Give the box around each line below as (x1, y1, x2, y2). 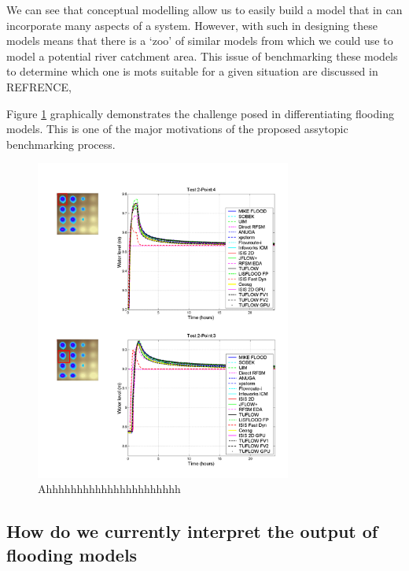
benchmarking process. (6, 135, 116, 152)
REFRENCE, (6, 78, 72, 95)
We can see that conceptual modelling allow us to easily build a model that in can (6, 2, 403, 17)
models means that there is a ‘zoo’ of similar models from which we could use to (6, 32, 393, 49)
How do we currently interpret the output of (6, 519, 378, 543)
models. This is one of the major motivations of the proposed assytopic (6, 121, 348, 137)
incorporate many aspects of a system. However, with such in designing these (6, 17, 378, 33)
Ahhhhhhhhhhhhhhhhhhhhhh (38, 480, 181, 497)
